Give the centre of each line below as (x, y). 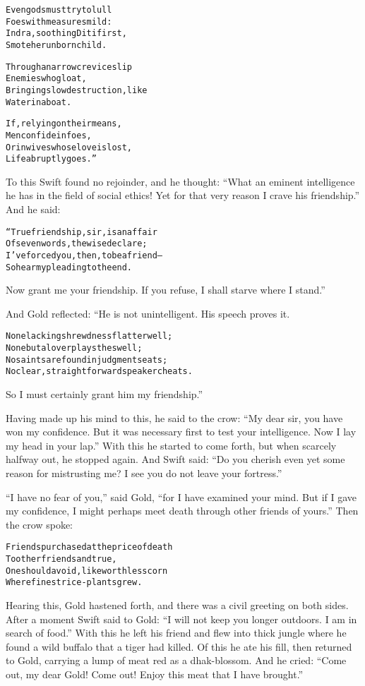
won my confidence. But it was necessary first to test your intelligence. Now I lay (181, 432)
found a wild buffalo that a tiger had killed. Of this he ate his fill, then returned (179, 646)
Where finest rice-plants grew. (74, 583)
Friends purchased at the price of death (89, 547)
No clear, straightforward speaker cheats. (99, 372)
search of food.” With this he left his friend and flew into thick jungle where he (176, 633)
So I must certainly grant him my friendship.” (104, 394)
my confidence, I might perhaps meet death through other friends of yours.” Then (182, 511)
